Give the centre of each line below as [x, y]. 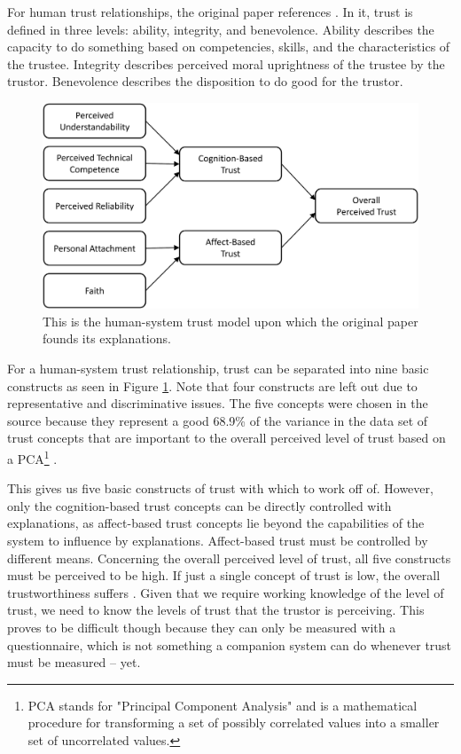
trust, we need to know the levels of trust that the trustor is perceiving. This [216, 610]
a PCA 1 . [32, 457]
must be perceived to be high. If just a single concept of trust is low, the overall [224, 575]
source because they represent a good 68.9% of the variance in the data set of [218, 420]
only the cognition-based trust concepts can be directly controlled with [199, 505]
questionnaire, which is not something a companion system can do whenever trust [230, 644]
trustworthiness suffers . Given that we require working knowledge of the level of [226, 592]
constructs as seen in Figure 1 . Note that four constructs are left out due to [212, 385]
